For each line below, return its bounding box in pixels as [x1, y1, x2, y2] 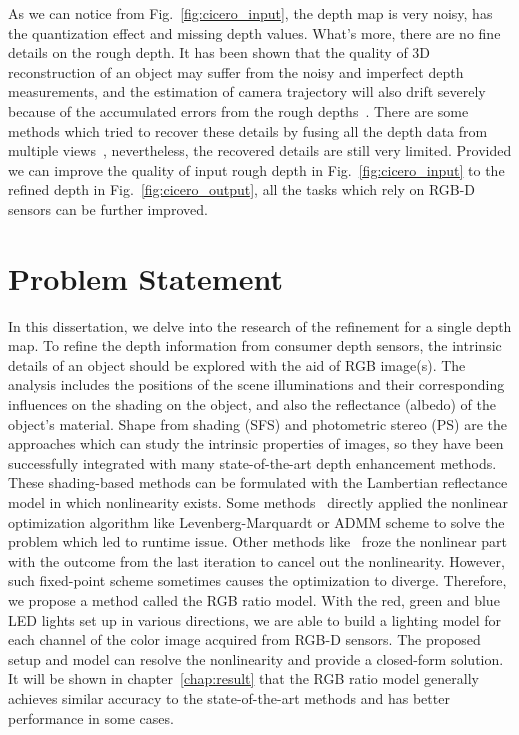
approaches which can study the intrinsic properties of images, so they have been [8, 433, 504, 454]
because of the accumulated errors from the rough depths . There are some [8, 100, 469, 121]
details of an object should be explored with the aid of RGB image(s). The [8, 354, 466, 375]
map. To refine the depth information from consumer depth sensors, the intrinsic [8, 335, 502, 356]
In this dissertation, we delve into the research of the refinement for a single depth [8, 315, 512, 336]
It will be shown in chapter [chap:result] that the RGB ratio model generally [8, 668, 479, 689]
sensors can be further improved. [8, 198, 208, 219]
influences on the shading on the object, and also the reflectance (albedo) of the [8, 394, 496, 415]
